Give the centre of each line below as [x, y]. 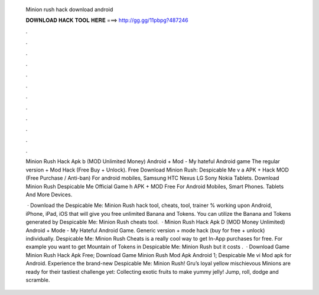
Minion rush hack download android [69, 9]
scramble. [38, 280]
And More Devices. [49, 194]
